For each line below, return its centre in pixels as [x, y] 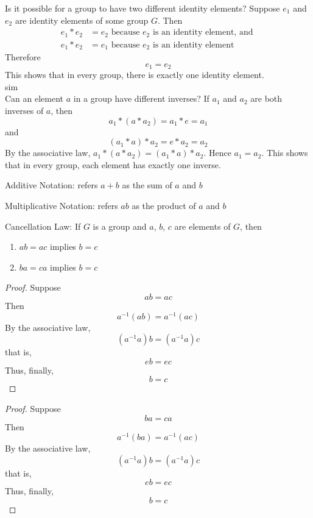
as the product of [164, 205]
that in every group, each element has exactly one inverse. [113, 164]
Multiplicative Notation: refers [62, 205]
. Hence [217, 153]
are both [266, 98]
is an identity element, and [203, 33]
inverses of [24, 110]
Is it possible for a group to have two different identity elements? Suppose [142, 8]
